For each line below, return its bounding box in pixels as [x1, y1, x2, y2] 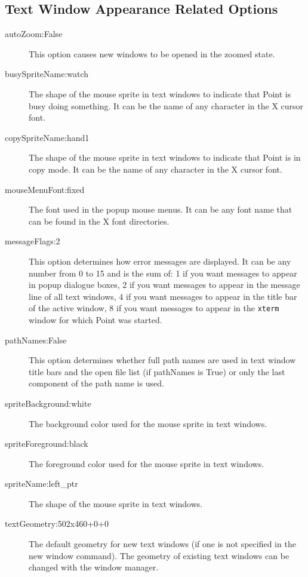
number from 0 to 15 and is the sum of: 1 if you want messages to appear [29, 266, 297, 279]
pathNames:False [5, 333, 67, 346]
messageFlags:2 [5, 235, 60, 247]
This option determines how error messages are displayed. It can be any [29, 254, 291, 267]
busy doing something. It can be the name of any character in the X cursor [29, 99, 304, 112]
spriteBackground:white [5, 397, 91, 409]
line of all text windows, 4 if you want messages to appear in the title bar [29, 290, 297, 302]
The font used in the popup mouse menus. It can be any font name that [29, 203, 292, 216]
